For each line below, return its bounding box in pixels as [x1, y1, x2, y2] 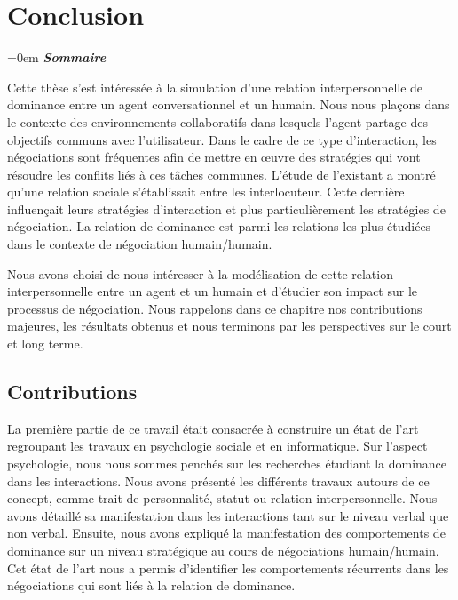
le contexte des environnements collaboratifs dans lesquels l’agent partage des [7, 112, 428, 131]
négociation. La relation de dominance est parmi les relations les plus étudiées [7, 217, 431, 236]
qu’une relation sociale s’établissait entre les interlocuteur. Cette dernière [7, 182, 405, 201]
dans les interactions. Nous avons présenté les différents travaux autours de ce [7, 471, 430, 490]
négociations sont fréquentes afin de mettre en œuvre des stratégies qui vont [7, 148, 421, 166]
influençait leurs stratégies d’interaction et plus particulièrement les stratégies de [7, 199, 446, 218]
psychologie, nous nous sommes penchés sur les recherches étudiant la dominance [7, 454, 447, 473]
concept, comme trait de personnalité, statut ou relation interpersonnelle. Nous [7, 489, 438, 508]
